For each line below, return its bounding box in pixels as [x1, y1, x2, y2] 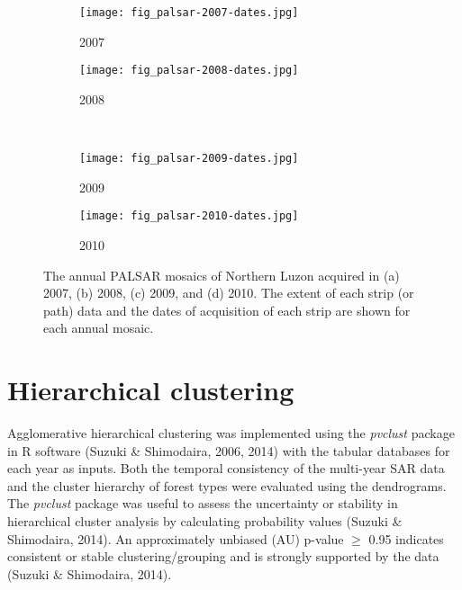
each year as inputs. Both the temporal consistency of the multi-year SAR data [7, 459, 445, 478]
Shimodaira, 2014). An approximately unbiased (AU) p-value [7, 529, 344, 548]
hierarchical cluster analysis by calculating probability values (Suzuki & [7, 512, 403, 531]
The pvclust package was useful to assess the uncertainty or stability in [7, 494, 398, 513]
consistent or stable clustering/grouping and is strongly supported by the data [7, 547, 439, 566]
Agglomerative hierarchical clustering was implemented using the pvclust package [7, 424, 455, 442]
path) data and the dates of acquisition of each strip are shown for [43, 300, 411, 319]
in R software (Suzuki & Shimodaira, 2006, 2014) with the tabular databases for [7, 441, 450, 460]
